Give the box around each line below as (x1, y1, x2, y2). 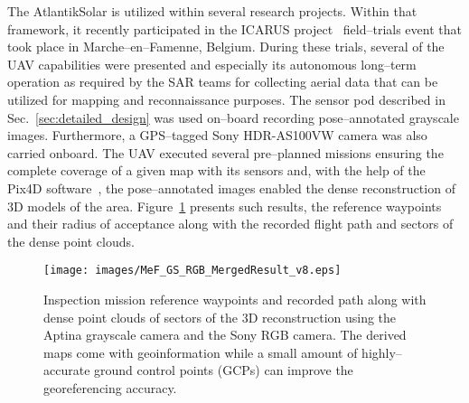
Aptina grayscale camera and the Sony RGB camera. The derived (43, 325, 407, 344)
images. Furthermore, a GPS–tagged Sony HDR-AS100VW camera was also (7, 126, 427, 145)
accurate (43, 361, 90, 380)
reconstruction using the (262, 307, 397, 326)
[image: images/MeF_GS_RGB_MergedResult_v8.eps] (43, 264, 342, 277)
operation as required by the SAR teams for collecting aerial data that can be (7, 72, 438, 91)
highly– (361, 342, 402, 361)
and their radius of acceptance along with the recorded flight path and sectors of (7, 214, 454, 233)
